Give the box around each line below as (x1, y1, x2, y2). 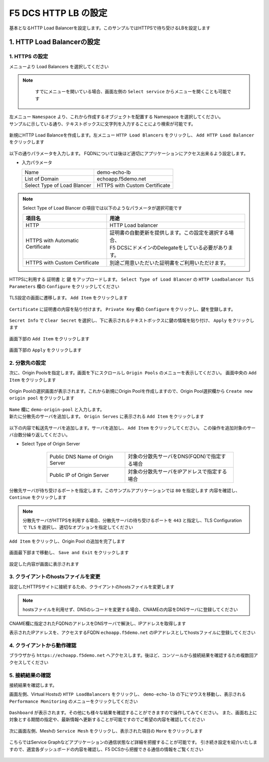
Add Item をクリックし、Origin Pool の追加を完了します (9, 538, 126, 544)
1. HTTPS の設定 (9, 53, 48, 60)
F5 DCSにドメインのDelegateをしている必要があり (110, 244, 228, 251)
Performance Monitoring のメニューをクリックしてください (9, 698, 138, 704)
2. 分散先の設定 (9, 359, 46, 366)
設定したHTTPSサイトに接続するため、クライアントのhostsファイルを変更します (9, 584, 174, 590)
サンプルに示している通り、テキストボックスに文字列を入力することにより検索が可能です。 (9, 121, 196, 127)
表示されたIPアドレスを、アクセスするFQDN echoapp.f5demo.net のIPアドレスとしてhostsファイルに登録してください (9, 629, 256, 635)
